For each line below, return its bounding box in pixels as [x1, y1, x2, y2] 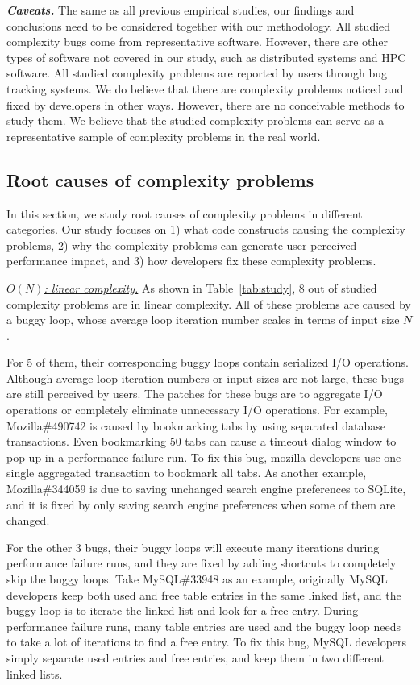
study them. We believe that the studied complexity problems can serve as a [6, 112, 385, 129]
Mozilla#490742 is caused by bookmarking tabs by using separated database [6, 417, 385, 434]
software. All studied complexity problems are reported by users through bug [6, 64, 388, 81]
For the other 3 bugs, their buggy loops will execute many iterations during [6, 538, 380, 555]
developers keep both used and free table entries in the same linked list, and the [6, 586, 401, 603]
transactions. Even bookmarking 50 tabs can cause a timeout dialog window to [6, 433, 397, 450]
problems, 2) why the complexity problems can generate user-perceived [6, 236, 357, 253]
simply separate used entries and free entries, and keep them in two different [6, 649, 384, 666]
